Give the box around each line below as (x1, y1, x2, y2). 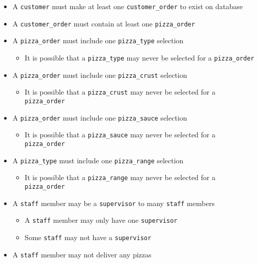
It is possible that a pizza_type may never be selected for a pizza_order (24, 52, 254, 63)
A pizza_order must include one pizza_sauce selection (12, 112, 187, 123)
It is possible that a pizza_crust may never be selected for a (24, 86, 216, 97)
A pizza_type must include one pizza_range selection (12, 155, 184, 165)
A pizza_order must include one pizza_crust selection (12, 69, 187, 80)
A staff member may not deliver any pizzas (12, 249, 152, 259)
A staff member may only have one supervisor (24, 215, 178, 225)
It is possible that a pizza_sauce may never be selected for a (24, 129, 216, 140)
